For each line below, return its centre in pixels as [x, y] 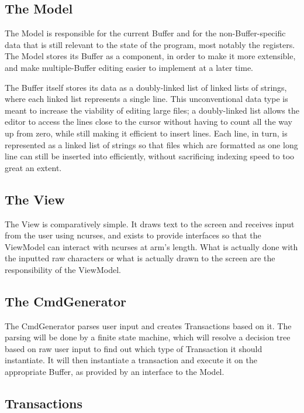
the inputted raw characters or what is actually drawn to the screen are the [140, 258]
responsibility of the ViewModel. [63, 269]
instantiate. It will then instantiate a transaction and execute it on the [131, 360]
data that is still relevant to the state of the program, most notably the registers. [150, 44]
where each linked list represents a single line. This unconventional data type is [146, 99]
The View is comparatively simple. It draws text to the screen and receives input [150, 223]
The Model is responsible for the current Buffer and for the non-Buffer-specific [145, 33]
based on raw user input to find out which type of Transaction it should [134, 348]
